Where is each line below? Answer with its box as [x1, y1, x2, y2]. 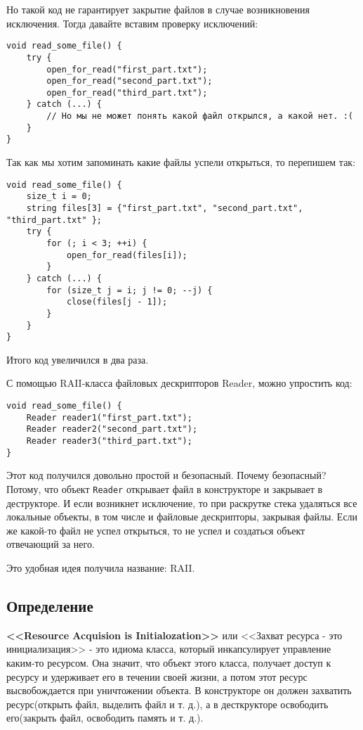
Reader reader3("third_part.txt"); [26, 436, 192, 447]
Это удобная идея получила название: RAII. [6, 560, 195, 575]
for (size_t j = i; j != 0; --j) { [46, 285, 213, 295]
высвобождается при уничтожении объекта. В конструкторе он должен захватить [6, 683, 352, 698]
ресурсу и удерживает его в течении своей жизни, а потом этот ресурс [6, 669, 308, 684]
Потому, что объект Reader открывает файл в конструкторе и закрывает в [6, 481, 323, 496]
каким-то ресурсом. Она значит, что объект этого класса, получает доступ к [6, 655, 331, 670]
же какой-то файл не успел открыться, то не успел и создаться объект [6, 523, 305, 537]
